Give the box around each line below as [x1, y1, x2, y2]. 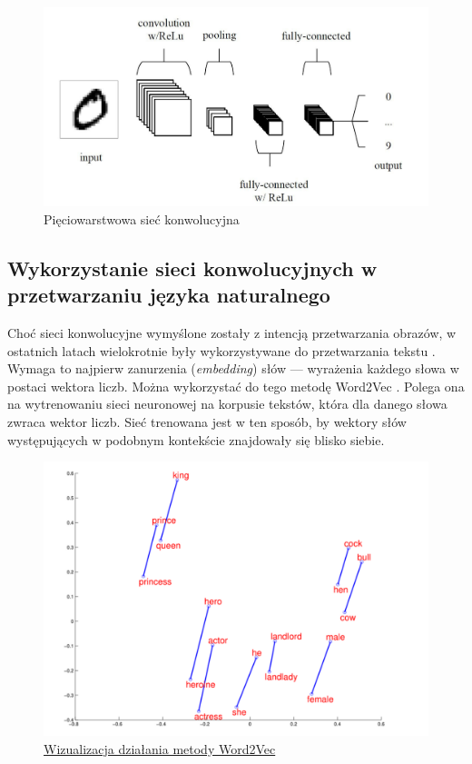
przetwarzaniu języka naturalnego [7, 281, 330, 309]
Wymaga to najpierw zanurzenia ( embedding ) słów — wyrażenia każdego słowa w [7, 359, 459, 378]
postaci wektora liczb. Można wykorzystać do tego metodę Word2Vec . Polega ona [7, 376, 465, 395]
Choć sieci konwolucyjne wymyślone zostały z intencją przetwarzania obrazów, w [7, 323, 457, 342]
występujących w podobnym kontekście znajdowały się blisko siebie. [7, 430, 385, 449]
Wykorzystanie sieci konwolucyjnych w [7, 253, 378, 282]
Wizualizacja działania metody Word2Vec [44, 739, 276, 759]
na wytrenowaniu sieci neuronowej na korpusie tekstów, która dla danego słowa [7, 394, 447, 413]
